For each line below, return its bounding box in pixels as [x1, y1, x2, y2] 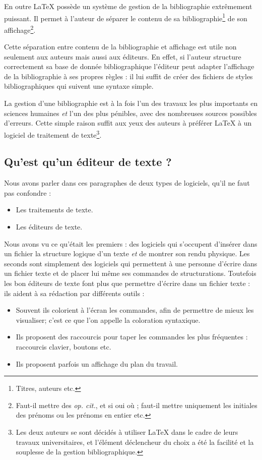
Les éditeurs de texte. [16, 221, 83, 232]
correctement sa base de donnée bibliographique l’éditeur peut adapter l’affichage [4, 61, 254, 72]
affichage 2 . [4, 23, 36, 35]
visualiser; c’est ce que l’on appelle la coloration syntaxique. [16, 314, 201, 325]
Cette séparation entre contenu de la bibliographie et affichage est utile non [4, 41, 237, 52]
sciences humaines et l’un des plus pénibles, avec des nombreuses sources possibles [4, 107, 257, 118]
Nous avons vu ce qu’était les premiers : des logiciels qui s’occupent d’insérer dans [4, 238, 257, 249]
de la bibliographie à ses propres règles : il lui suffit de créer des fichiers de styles [4, 71, 253, 81]
